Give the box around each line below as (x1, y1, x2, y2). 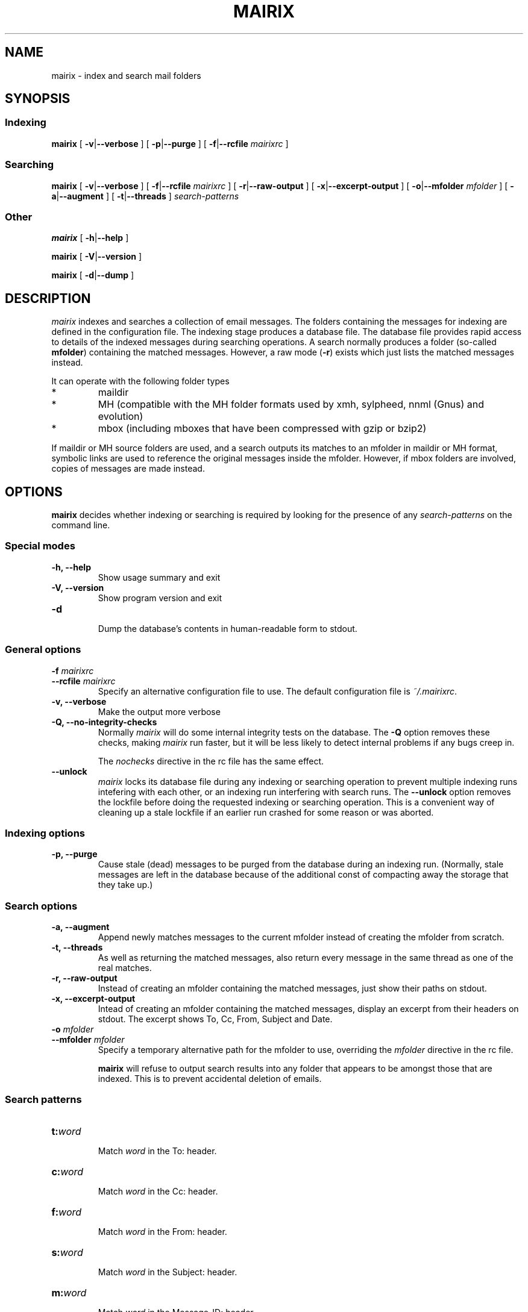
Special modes (5, 540, 75, 552)
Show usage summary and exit (98, 572, 221, 583)
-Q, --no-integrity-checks (51, 716, 157, 727)
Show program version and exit (98, 592, 222, 603)
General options (5, 643, 81, 656)
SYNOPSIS (5, 91, 71, 107)
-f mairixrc (51, 665, 94, 676)
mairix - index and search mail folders (51, 70, 201, 81)
